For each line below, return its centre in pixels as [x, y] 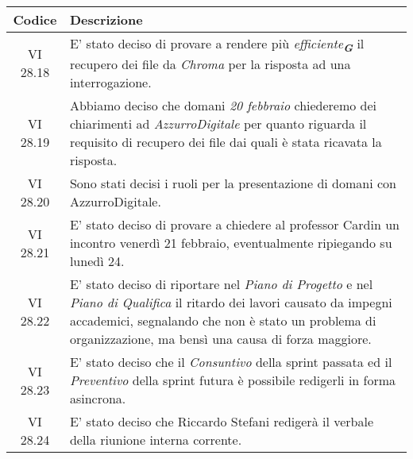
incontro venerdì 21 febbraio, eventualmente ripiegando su [231, 243]
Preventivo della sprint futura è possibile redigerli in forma [233, 380]
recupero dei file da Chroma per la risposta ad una [210, 64]
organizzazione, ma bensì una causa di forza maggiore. [220, 339]
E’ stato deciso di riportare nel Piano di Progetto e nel [221, 284]
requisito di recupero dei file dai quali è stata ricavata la [226, 142]
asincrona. [98, 399]
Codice [35, 19]
